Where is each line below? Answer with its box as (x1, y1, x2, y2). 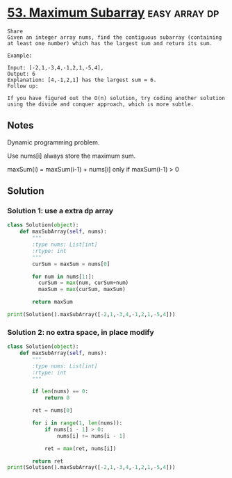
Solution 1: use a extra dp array (7, 206, 113, 216)
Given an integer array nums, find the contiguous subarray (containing (7, 33, 222, 41)
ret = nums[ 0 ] (32, 407, 73, 414)
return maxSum (32, 299, 73, 306)
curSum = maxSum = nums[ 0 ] (32, 261, 110, 267)
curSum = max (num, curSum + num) (38, 279, 129, 286)
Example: (7, 52, 33, 59)
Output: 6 (7, 70, 36, 77)
